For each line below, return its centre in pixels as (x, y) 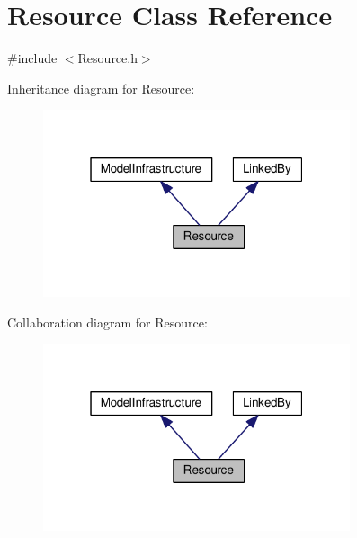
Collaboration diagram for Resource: (107, 322)
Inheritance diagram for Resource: (101, 88)
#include (32, 58)
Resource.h (107, 58)
